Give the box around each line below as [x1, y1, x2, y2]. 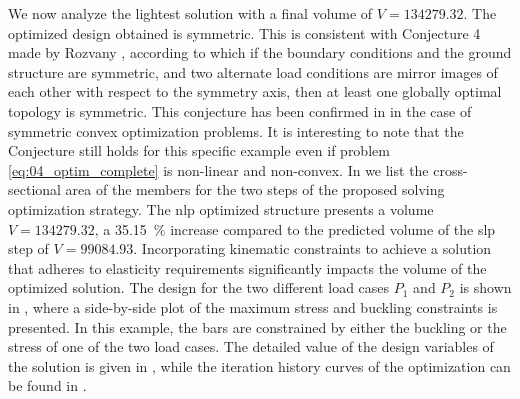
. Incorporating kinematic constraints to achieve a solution [133, 238, 492, 259]
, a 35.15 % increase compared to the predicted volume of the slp [94, 218, 496, 239]
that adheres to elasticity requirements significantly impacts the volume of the [8, 257, 487, 278]
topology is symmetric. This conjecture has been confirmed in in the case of [8, 100, 472, 121]
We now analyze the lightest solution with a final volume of [8, 3, 373, 23]
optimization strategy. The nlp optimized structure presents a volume [8, 198, 434, 219]
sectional [8, 179, 61, 200]
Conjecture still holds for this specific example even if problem [8, 140, 390, 161]
